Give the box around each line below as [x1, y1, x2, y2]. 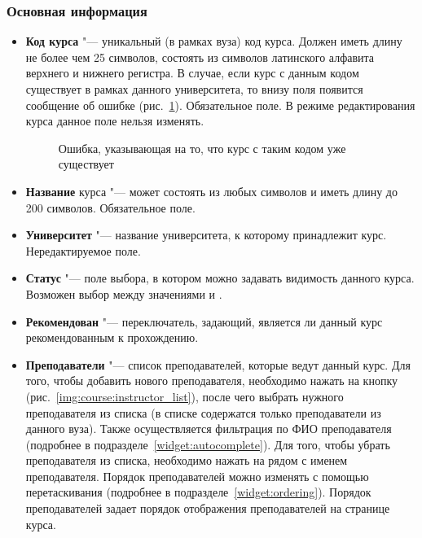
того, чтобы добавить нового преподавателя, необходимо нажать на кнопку [25, 372, 398, 389]
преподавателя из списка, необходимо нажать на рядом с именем [25, 452, 348, 469]
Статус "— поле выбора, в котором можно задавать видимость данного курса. [25, 269, 415, 286]
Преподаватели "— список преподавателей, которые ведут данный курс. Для [25, 356, 411, 373]
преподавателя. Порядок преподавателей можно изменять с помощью [25, 467, 369, 484]
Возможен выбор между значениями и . [25, 285, 222, 302]
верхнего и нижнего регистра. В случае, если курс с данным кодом [25, 64, 359, 81]
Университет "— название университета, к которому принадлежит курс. [25, 226, 387, 243]
